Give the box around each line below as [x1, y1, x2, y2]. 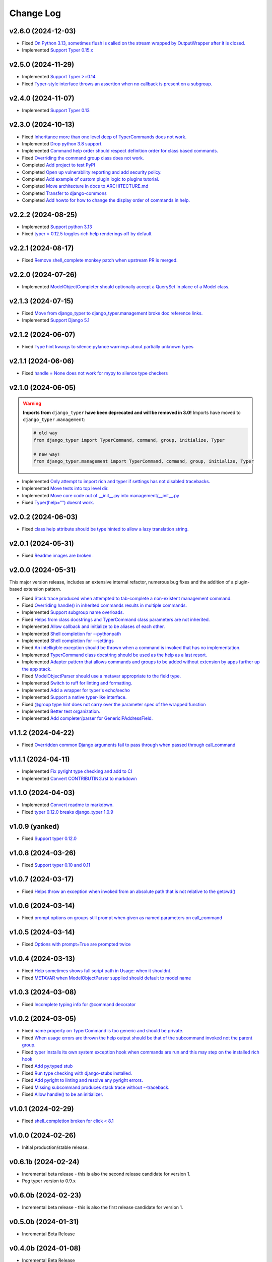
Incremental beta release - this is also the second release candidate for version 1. [22, 1171, 191, 1177]
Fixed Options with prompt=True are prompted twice [22, 941, 131, 948]
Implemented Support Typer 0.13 [22, 107, 90, 113]
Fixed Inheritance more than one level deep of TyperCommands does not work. [22, 134, 187, 140]
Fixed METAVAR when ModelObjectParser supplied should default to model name [22, 975, 191, 981]
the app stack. [22, 666, 52, 672]
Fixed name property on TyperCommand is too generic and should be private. [22, 1028, 184, 1034]
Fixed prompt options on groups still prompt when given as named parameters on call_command [22, 915, 223, 921]
